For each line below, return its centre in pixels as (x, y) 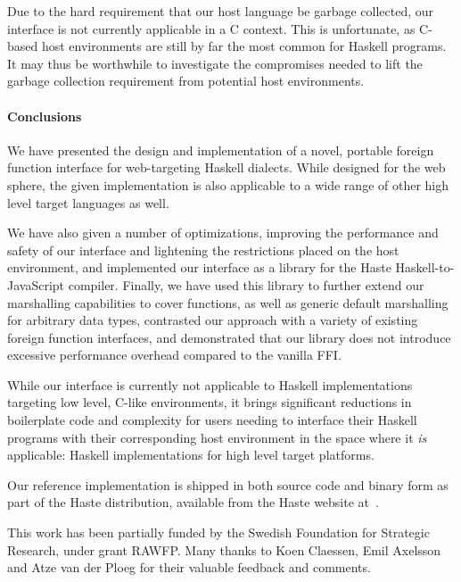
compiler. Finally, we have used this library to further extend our (246, 284)
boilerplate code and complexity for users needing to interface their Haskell (212, 420)
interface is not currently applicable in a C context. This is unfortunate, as (211, 28)
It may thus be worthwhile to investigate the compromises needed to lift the (215, 63)
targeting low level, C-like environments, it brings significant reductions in (210, 402)
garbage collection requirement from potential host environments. (186, 81)
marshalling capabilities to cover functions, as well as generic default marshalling (228, 302)
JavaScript (36, 284)
